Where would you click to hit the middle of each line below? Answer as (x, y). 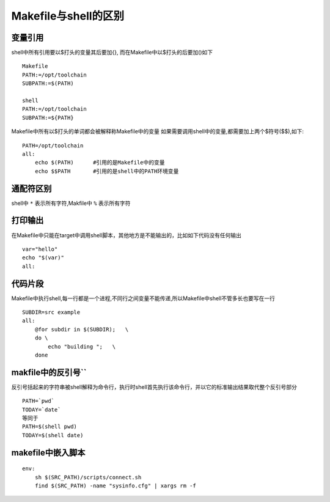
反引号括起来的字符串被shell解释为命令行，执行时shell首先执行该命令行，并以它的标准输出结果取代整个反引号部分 (154, 387)
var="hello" (40, 249)
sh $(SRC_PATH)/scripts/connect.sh (88, 477)
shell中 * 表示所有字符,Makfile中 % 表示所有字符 (71, 203)
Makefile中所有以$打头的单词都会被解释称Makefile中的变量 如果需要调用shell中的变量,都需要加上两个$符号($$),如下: (158, 131)
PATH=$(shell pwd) (50, 427)
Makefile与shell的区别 (68, 16)
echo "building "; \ (82, 346)
